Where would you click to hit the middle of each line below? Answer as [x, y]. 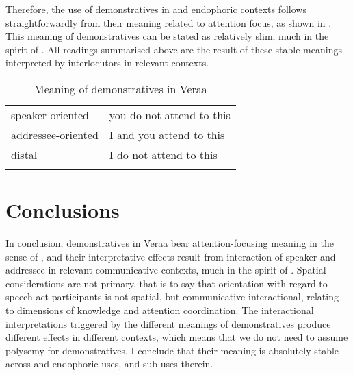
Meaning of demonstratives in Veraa [121, 88]
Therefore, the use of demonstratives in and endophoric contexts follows [156, 9]
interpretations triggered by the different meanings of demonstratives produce [168, 323]
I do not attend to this [163, 154]
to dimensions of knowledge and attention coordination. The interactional [160, 310]
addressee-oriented [55, 134]
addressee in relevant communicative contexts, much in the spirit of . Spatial [166, 270]
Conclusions [63, 210]
